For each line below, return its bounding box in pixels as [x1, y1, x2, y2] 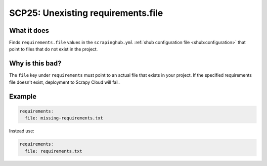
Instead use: [9, 128, 35, 134]
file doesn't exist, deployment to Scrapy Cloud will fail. [9, 79, 120, 85]
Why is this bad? [9, 59, 62, 68]
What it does [9, 26, 49, 35]
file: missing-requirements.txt [25, 115, 103, 121]
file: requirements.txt [25, 148, 83, 154]
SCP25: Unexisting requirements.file [9, 7, 163, 18]
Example [9, 92, 37, 101]
